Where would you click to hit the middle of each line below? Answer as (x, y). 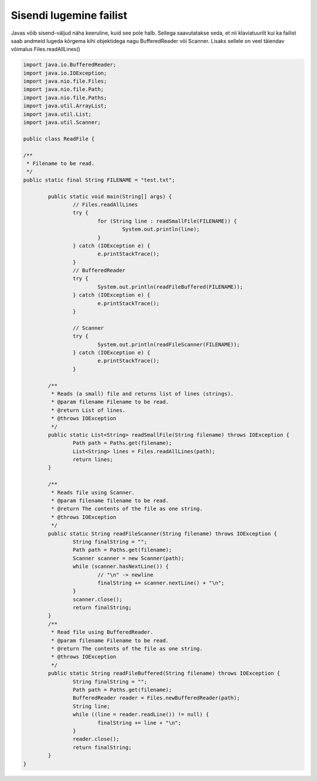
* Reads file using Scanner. (93, 492)
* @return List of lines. (88, 410)
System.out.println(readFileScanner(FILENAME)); (168, 344)
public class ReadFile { (59, 139)
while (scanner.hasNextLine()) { (121, 567)
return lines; (93, 460)
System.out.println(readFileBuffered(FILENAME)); (170, 287)
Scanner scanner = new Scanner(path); (128, 558)
